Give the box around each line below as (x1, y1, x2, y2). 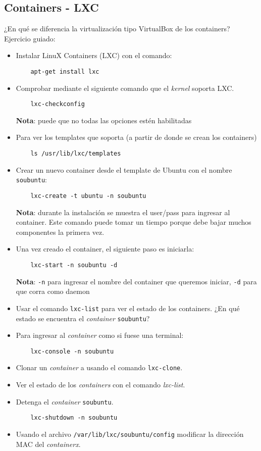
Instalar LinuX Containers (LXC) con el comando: (16, 50, 172, 61)
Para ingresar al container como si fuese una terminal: (16, 330, 184, 340)
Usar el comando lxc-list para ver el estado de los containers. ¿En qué (16, 303, 240, 313)
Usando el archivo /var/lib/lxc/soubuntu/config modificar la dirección (16, 429, 244, 439)
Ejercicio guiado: (4, 33, 56, 43)
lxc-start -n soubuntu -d (30, 262, 118, 269)
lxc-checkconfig (30, 101, 85, 108)
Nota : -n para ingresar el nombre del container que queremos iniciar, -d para (16, 276, 257, 286)
